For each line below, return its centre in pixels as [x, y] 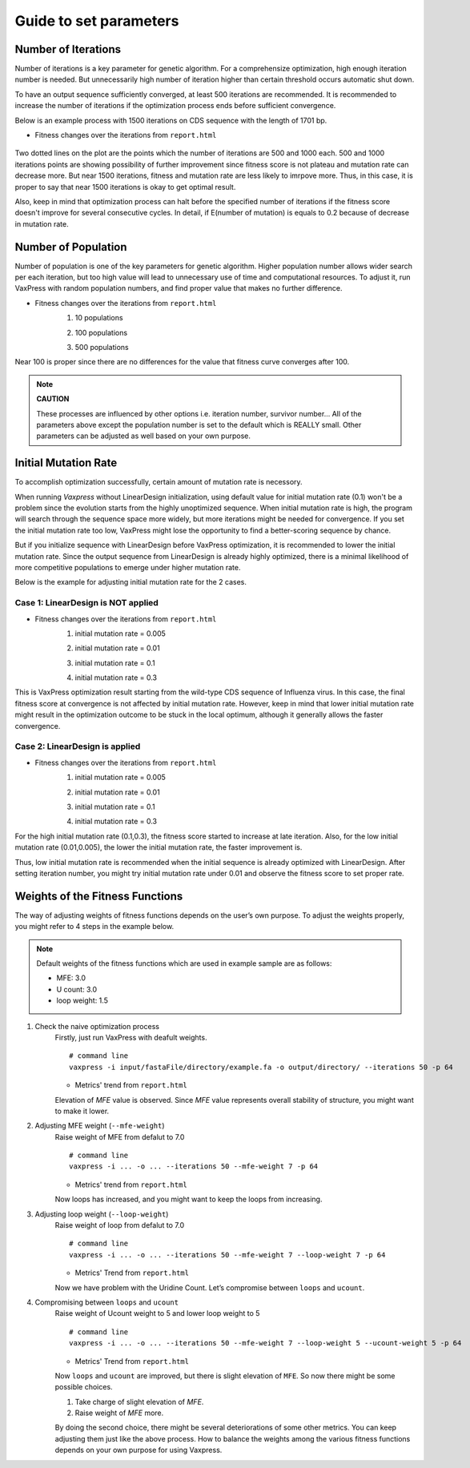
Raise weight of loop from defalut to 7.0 [120, 1225]
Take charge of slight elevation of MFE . [139, 1402]
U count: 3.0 [77, 989]
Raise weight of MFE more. [119, 1413]
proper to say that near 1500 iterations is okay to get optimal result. [125, 187]
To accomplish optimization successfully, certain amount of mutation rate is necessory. [159, 482]
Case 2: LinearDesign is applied [78, 746]
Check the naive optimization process [97, 1026]
